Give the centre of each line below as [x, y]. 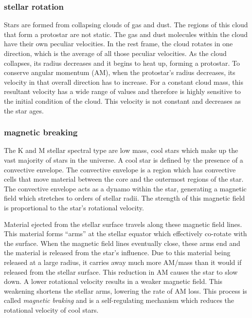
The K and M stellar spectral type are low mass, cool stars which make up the [121, 150]
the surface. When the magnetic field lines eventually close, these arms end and [122, 243]
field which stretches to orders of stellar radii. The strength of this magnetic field [125, 198]
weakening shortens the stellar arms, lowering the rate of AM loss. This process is [126, 290]
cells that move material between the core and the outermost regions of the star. [124, 179]
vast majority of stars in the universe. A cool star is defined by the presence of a [124, 159]
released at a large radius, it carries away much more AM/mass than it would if [123, 262]
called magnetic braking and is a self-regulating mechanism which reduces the [119, 300]
